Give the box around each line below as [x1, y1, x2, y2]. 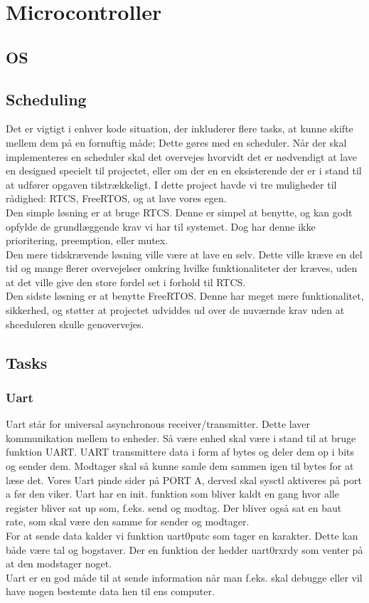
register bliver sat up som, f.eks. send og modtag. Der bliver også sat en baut [6, 500, 342, 515]
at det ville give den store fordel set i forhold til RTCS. [6, 274, 246, 289]
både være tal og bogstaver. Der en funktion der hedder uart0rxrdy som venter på [6, 542, 363, 557]
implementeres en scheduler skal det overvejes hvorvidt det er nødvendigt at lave [6, 149, 357, 164]
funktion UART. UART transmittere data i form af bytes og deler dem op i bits [6, 444, 354, 459]
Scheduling [6, 88, 87, 110]
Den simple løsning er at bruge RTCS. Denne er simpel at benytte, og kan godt [6, 204, 353, 219]
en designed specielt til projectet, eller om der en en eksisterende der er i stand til [6, 163, 362, 178]
